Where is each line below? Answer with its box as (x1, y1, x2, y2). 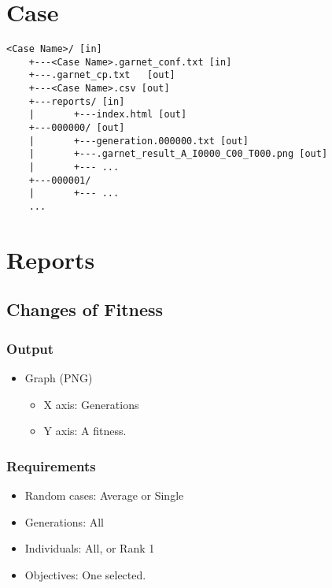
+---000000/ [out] (28, 122, 125, 134)
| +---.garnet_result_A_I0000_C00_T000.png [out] (28, 148, 328, 160)
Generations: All (24, 513, 104, 530)
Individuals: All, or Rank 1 (24, 540, 155, 556)
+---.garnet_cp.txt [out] (28, 69, 175, 81)
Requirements (6, 456, 96, 475)
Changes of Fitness (6, 297, 164, 322)
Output (6, 338, 54, 358)
